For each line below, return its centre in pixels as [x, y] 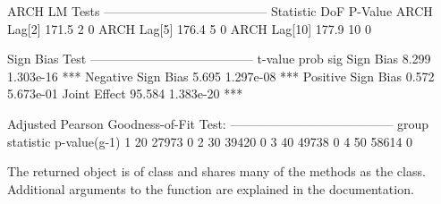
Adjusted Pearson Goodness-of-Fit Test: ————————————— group [218, 123]
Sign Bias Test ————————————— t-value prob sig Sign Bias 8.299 [219, 59]
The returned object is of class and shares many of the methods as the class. [216, 171]
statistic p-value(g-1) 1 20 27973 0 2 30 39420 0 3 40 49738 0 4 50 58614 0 [210, 141]
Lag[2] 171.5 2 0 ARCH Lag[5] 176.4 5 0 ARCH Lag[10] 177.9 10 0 [189, 28]
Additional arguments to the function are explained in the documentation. [211, 188]
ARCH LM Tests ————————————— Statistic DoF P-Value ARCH [220, 11]
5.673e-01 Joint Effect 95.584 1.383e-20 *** [125, 93]
